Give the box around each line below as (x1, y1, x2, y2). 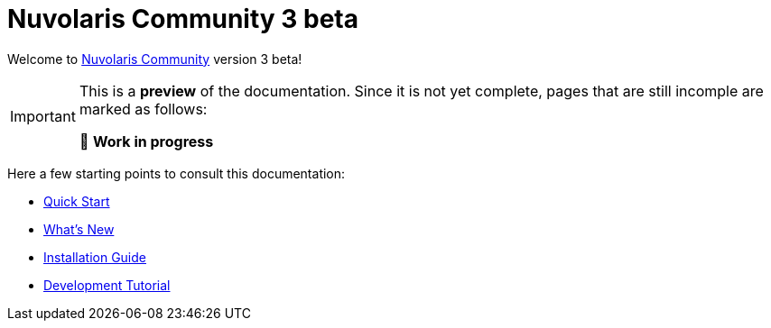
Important (10, 106, 76, 125)
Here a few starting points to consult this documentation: (7, 165, 346, 181)
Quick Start (43, 193, 110, 209)
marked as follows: (79, 99, 208, 118)
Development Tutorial (43, 277, 171, 293)
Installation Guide (43, 249, 146, 265)
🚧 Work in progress (79, 132, 214, 150)
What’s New (43, 221, 115, 237)
